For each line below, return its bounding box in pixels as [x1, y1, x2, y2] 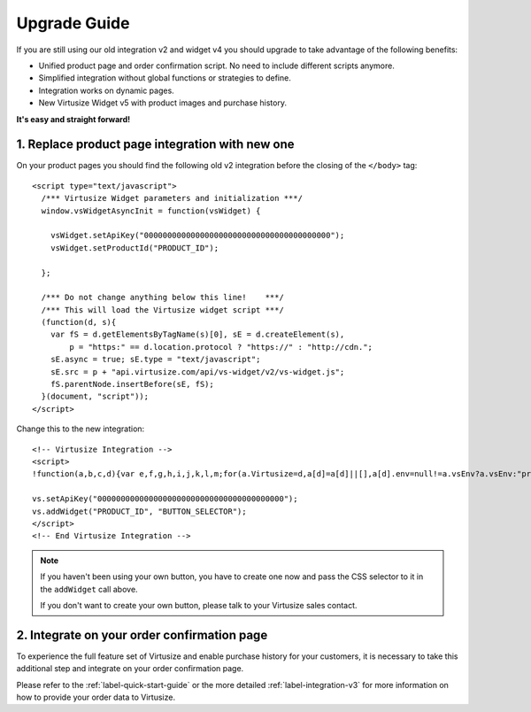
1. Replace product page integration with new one [16, 137, 295, 152]
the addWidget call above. [40, 584, 138, 594]
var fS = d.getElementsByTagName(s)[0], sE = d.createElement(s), [50, 329, 345, 340]
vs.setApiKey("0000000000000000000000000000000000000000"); [32, 494, 298, 504]
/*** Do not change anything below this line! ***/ [41, 292, 285, 303]
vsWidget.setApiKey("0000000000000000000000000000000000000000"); [50, 230, 345, 241]
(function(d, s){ [41, 317, 117, 328]
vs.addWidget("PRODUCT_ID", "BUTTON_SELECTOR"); [32, 506, 247, 516]
